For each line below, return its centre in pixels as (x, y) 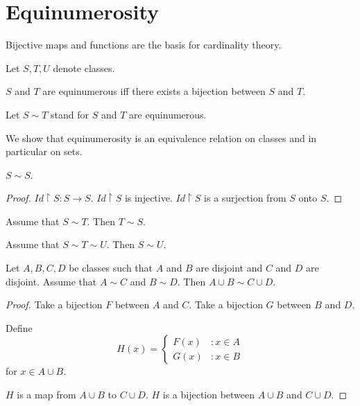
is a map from (46, 395)
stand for (70, 114)
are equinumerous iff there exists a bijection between (154, 91)
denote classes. (84, 68)
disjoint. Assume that (51, 281)
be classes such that (111, 268)
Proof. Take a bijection (54, 304)
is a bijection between (209, 395)
